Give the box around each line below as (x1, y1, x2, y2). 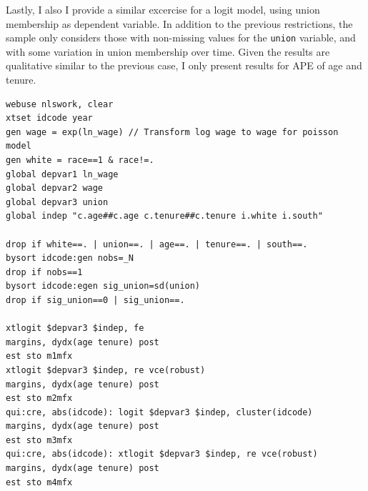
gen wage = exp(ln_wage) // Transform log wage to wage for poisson (6, 127, 339, 137)
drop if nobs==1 (6, 267, 83, 277)
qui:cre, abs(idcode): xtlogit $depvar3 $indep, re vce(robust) (6, 449, 318, 460)
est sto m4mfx (6, 477, 73, 487)
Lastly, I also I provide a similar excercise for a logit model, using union (6, 2, 320, 16)
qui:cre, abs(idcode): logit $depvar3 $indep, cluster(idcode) (6, 407, 313, 417)
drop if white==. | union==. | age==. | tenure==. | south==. (6, 239, 308, 249)
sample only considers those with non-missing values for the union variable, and (6, 30, 356, 45)
